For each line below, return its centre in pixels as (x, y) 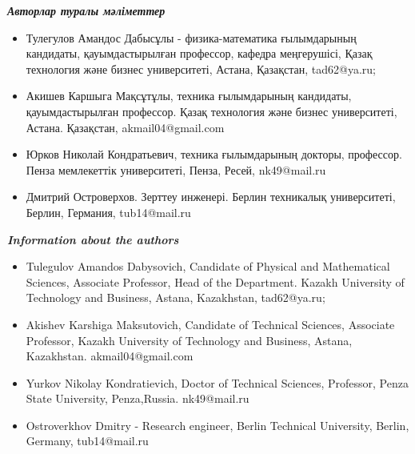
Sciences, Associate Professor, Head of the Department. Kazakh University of (215, 281)
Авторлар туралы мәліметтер (86, 10)
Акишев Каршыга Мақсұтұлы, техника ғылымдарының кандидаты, (189, 96)
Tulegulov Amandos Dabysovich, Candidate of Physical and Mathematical (208, 266)
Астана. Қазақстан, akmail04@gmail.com (125, 127)
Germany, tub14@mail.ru (87, 441)
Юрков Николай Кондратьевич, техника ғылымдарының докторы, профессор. (214, 154)
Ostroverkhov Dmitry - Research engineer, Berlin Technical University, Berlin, (217, 425)
